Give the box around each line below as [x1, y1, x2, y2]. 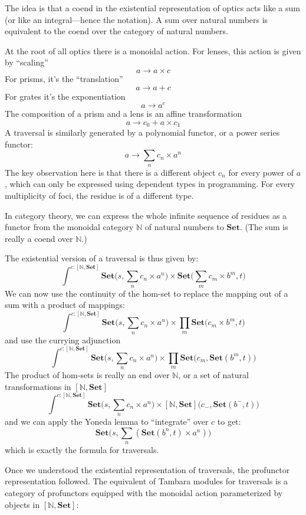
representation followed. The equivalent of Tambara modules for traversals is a [5, 475, 288, 487]
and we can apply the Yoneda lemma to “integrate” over [5, 415, 209, 428]
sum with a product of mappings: [5, 298, 125, 311]
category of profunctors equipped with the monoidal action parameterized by [5, 487, 283, 499]
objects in [5, 498, 40, 510]
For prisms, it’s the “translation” [5, 72, 123, 84]
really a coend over [5, 232, 73, 244]
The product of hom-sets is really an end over [5, 369, 170, 381]
